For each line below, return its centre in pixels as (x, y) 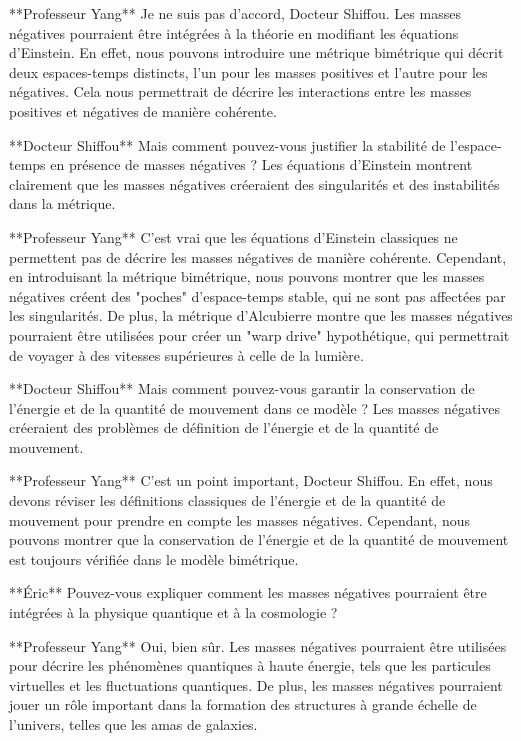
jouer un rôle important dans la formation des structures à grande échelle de (243, 704)
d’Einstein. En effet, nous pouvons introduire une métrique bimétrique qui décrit (256, 52)
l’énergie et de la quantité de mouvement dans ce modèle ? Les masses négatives (254, 407)
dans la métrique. (62, 203)
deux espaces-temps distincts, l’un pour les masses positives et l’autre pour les (248, 71)
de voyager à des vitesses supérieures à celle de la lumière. (186, 354)
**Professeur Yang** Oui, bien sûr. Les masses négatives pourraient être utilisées (258, 645)
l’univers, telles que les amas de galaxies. (133, 724)
